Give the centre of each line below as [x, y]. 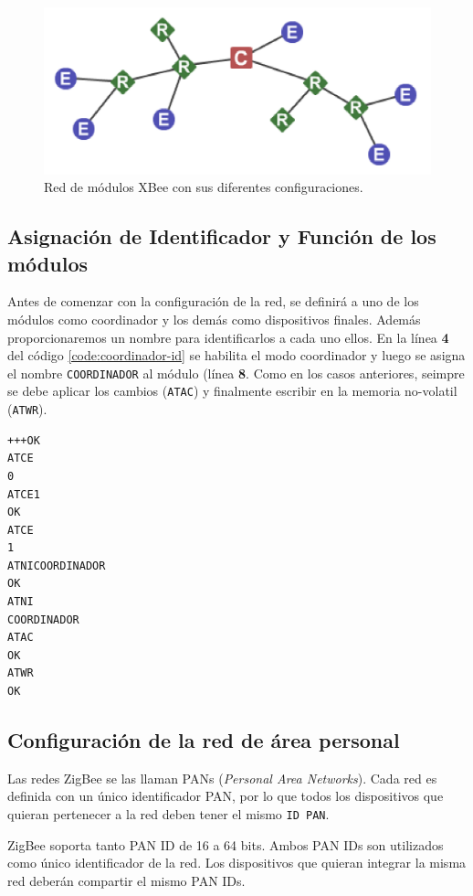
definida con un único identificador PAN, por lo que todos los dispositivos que [226, 796]
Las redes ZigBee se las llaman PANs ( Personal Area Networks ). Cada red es [222, 778]
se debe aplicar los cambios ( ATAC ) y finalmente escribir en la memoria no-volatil [232, 391]
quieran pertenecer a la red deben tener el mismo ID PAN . [168, 814]
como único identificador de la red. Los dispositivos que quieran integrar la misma [237, 863]
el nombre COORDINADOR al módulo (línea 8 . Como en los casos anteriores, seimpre [236, 373]
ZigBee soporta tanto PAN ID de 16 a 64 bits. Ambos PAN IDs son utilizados [226, 844]
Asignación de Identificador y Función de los [222, 236]
